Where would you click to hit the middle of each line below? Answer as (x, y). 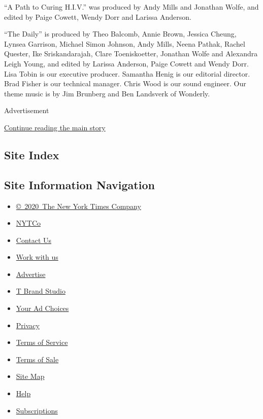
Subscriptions (37, 410)
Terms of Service (42, 342)
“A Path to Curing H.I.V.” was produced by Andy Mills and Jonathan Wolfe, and (131, 7)
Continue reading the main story (55, 127)
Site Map (30, 376)
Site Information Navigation (79, 184)
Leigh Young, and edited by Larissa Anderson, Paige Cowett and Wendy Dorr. (126, 63)
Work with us (37, 257)
